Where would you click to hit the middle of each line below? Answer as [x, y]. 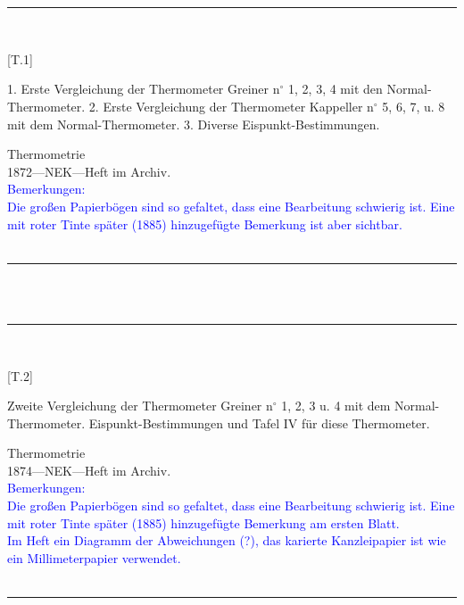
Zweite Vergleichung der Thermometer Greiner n [140, 406]
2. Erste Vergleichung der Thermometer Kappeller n [231, 106]
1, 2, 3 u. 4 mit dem [336, 406]
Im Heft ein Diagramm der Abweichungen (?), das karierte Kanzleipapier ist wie [227, 540]
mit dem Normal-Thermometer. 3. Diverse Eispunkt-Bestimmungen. [194, 124]
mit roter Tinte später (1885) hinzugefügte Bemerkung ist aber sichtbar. [205, 224]
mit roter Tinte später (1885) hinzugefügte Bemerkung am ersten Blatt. [203, 522]
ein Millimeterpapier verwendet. [94, 557]
